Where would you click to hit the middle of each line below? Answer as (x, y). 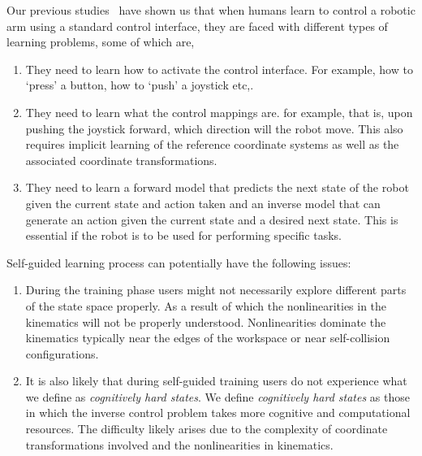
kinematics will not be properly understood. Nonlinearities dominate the (206, 321)
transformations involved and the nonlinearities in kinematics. (179, 444)
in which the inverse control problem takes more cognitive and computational (218, 413)
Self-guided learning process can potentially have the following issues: (179, 262)
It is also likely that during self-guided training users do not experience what (216, 381)
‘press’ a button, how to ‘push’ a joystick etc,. (140, 85)
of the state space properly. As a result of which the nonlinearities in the (206, 305)
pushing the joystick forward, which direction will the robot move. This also (214, 128)
